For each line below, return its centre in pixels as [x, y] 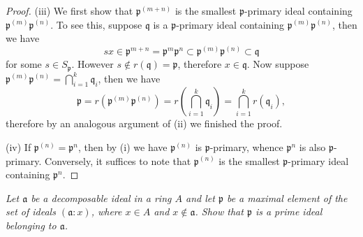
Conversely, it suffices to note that [118, 160]
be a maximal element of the [287, 197]
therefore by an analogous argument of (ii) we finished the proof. [144, 123]
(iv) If [18, 147]
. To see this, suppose [96, 24]
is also [312, 147]
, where [106, 211]
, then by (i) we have [123, 147]
